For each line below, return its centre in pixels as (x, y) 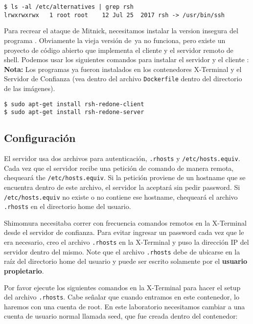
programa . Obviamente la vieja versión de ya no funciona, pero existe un (115, 40)
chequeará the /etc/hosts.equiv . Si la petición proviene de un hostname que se (125, 177)
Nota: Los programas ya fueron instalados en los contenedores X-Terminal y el (123, 69)
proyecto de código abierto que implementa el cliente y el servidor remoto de (119, 50)
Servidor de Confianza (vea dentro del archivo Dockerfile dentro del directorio (123, 79)
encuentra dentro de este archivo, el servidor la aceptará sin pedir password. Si (122, 187)
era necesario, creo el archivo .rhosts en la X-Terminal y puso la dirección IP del (126, 242)
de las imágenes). (30, 88)
